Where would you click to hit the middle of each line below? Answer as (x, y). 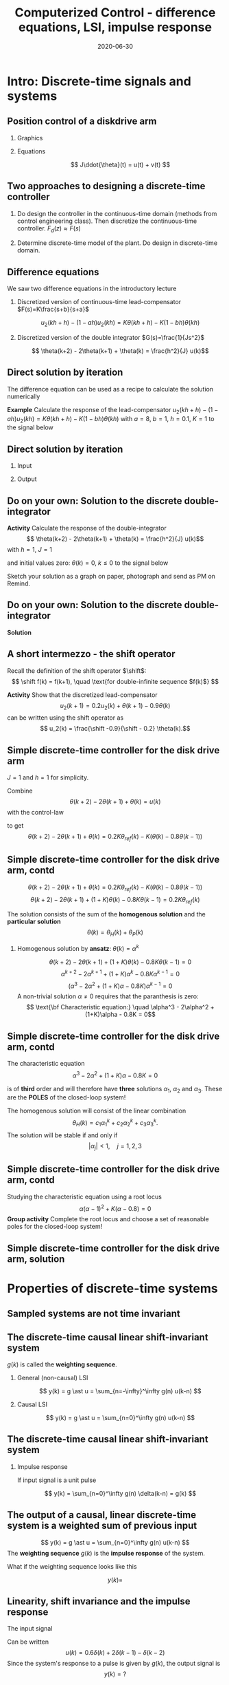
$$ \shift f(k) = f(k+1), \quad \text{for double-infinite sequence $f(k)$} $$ (115, 681)
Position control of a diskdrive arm (82, 121)
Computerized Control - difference (115, 13)
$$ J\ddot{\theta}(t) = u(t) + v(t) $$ (120, 164)
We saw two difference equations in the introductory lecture (92, 289)
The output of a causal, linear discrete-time (102, 1515)
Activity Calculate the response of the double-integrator (87, 528)
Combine (20, 791)
